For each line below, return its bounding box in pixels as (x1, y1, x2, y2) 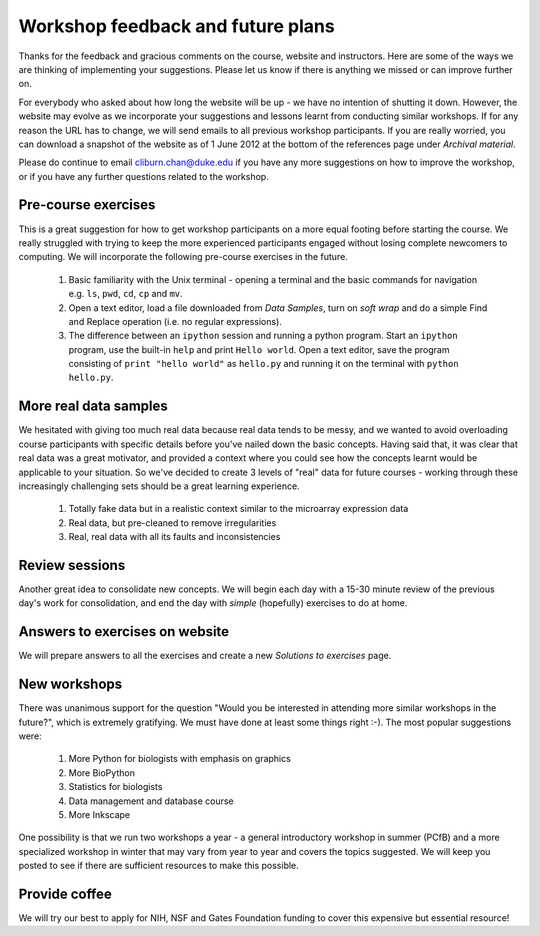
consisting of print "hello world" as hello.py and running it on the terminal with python (68, 358, 459, 370)
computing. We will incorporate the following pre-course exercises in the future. (18, 251, 349, 263)
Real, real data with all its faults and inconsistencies (68, 531, 281, 543)
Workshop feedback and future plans (18, 15, 335, 37)
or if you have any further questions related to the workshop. (18, 170, 269, 182)
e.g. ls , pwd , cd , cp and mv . (68, 288, 184, 300)
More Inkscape (68, 808, 131, 820)
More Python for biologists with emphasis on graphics (68, 753, 292, 765)
